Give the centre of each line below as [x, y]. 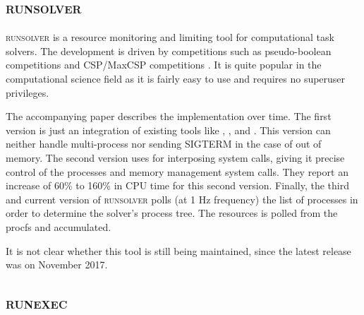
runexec [37, 303]
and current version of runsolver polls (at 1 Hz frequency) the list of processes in [182, 199]
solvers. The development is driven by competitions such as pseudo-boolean [169, 50]
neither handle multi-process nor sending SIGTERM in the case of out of [164, 144]
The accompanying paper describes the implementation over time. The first [169, 116]
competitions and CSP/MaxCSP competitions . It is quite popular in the [164, 65]
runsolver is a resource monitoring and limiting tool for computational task [170, 37]
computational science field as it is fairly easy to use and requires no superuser [176, 78]
